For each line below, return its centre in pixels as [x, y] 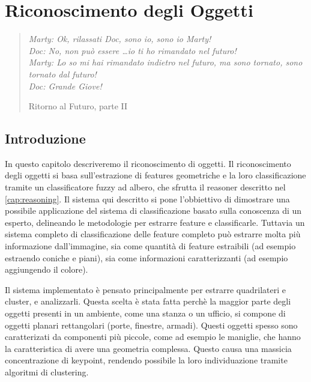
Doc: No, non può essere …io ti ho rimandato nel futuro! [132, 50]
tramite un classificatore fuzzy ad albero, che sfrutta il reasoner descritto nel [145, 187]
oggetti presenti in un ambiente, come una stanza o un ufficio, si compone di [145, 313]
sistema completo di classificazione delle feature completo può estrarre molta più [153, 234]
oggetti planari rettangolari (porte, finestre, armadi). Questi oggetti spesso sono [151, 325]
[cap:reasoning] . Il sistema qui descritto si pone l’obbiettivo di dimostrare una [147, 199]
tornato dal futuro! [62, 74]
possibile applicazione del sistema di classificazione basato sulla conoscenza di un [153, 211]
